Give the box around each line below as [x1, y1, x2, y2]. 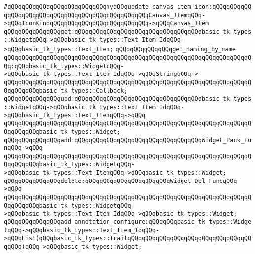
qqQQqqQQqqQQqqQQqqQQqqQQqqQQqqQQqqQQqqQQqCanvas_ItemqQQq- [4, 11, 206, 19]
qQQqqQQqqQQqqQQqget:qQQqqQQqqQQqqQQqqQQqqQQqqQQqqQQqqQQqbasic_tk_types [4, 28, 252, 35]
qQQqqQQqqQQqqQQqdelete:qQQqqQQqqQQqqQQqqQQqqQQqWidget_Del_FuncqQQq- [4, 177, 241, 184]
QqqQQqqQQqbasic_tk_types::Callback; [4, 87, 128, 94]
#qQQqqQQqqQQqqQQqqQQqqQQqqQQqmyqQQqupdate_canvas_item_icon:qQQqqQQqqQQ [4, 3, 252, 10]
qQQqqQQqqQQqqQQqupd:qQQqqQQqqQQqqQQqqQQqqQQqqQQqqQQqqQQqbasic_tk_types [4, 95, 252, 103]
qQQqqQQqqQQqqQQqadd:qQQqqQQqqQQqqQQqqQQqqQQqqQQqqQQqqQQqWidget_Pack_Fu [4, 136, 252, 144]
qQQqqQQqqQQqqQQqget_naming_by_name [115, 46, 236, 53]
